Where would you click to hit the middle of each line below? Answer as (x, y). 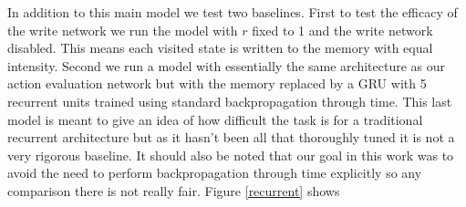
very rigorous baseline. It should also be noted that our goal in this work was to (231, 155)
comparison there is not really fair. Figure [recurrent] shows (174, 190)
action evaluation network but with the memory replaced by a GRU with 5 (217, 83)
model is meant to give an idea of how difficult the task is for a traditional (215, 119)
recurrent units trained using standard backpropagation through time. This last (230, 101)
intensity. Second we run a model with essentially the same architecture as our (227, 65)
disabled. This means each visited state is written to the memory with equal (220, 48)
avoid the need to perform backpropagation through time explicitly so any (215, 173)
